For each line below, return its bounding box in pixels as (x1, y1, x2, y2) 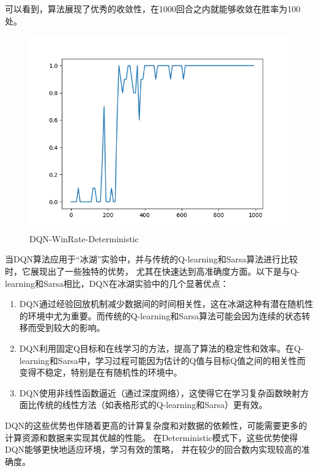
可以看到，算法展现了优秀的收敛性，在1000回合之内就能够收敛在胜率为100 (5, 2, 300, 15)
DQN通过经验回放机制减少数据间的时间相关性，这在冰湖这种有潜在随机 (19, 297, 305, 310)
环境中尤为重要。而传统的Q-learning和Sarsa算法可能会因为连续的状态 (28, 309, 302, 322)
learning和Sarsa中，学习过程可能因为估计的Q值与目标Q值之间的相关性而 (19, 354, 306, 366)
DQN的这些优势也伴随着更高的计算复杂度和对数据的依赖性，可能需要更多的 (5, 418, 308, 431)
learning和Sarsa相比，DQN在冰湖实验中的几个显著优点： (5, 276, 229, 289)
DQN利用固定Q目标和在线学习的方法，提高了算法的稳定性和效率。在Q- (19, 341, 304, 354)
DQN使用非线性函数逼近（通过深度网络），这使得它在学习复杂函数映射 (19, 386, 300, 399)
